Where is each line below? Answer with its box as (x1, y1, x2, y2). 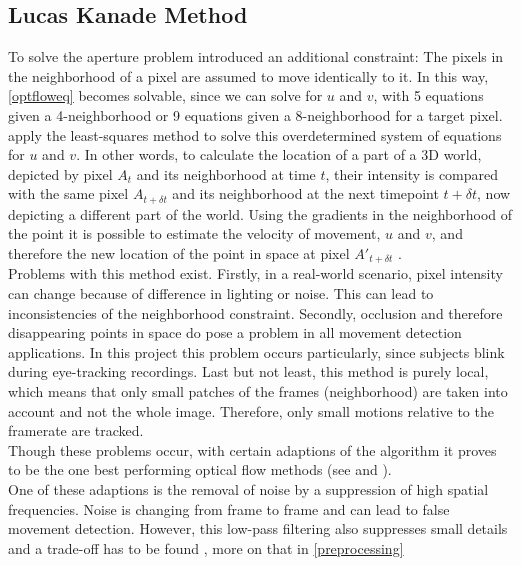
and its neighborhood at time (136, 163, 316, 184)
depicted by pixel (8, 163, 113, 184)
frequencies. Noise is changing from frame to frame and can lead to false (8, 498, 450, 519)
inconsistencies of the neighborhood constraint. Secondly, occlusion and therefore (8, 302, 503, 323)
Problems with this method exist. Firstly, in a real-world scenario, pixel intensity (8, 263, 503, 284)
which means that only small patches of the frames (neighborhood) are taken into (8, 381, 508, 402)
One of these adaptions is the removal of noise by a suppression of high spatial (8, 478, 489, 499)
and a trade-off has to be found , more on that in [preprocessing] (8, 537, 404, 558)
